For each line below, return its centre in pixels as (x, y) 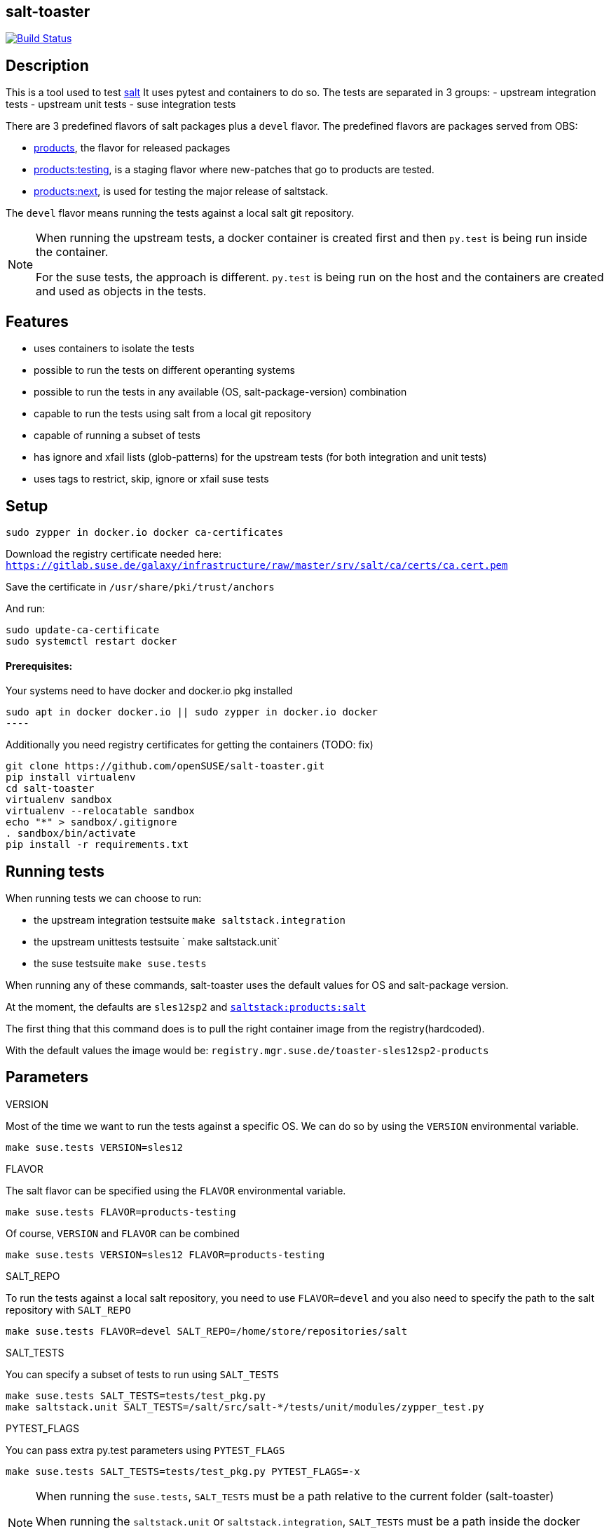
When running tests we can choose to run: (104, 898)
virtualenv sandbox (59, 800)
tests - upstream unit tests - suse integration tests (121, 105)
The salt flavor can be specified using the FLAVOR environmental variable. (176, 1190)
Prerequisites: (39, 666)
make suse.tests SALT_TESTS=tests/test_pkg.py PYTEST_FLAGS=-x (183, 1471)
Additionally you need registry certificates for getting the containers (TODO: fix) (190, 745)
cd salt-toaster (50, 789)
